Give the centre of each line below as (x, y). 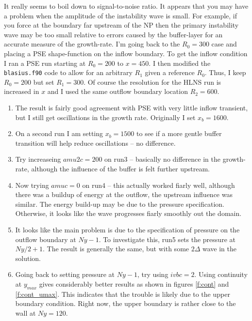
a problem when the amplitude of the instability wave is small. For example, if (121, 15)
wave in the (219, 249)
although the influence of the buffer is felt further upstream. (120, 168)
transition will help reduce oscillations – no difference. (95, 143)
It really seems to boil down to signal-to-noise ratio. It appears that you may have (126, 6)
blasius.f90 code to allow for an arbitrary (68, 72)
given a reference (170, 72)
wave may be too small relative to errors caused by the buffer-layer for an (113, 34)
